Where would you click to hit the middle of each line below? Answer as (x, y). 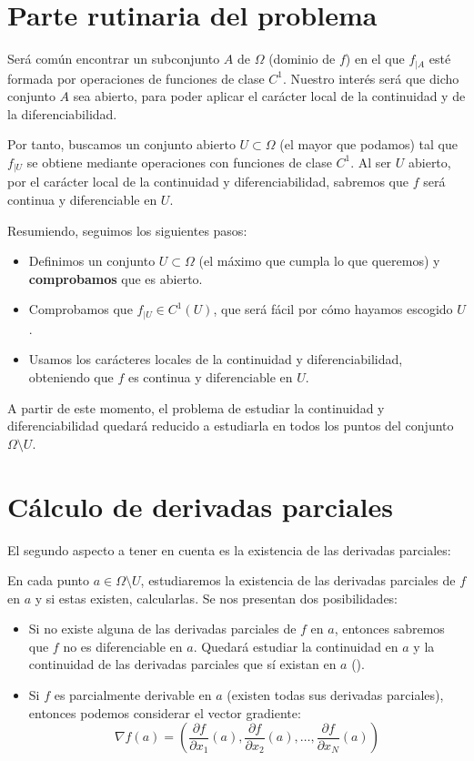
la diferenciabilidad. (62, 113)
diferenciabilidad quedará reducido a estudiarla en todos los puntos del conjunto (231, 426)
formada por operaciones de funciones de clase (136, 78)
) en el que (375, 59)
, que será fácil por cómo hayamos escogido (333, 309)
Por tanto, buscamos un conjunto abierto (121, 144)
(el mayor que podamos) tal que (368, 144)
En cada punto (49, 580)
